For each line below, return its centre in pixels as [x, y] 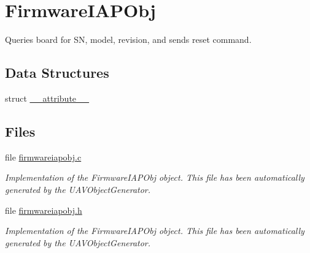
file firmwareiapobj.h [44, 210]
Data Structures [57, 73]
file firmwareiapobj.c [43, 157]
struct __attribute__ [47, 98]
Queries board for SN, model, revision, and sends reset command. [128, 40]
